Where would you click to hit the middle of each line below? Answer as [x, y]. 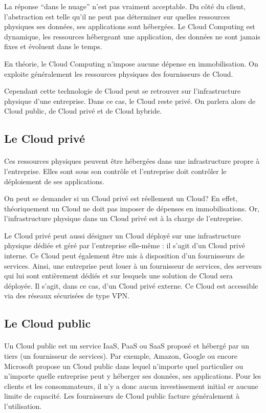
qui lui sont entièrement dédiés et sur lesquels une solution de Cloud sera [118, 276]
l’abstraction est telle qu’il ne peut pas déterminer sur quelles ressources [117, 16]
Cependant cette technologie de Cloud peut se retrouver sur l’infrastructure [123, 91]
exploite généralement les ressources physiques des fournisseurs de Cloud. [119, 73]
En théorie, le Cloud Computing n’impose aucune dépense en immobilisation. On [131, 63]
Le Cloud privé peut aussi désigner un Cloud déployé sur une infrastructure [123, 235]
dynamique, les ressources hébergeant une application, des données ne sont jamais [132, 36]
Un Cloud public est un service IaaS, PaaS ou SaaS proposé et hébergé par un [127, 346]
